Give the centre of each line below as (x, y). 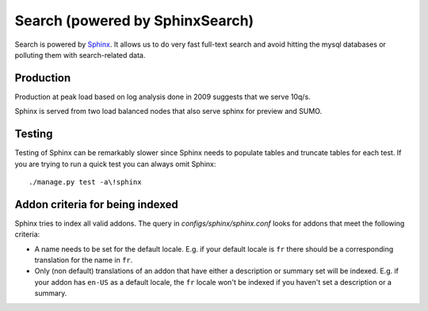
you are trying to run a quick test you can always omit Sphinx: (115, 164)
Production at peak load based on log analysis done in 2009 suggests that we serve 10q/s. (162, 97)
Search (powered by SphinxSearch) (134, 21)
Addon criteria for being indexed (96, 205)
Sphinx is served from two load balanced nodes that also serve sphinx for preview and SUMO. (168, 112)
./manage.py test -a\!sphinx (85, 182)
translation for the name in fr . (84, 260)
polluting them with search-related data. (80, 55)
